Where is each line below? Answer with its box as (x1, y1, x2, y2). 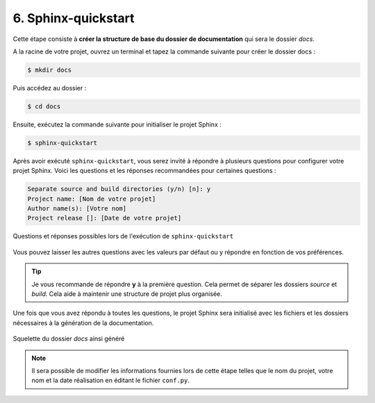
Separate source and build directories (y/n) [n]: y (27, 185, 211, 193)
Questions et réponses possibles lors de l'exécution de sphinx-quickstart (12, 232, 234, 240)
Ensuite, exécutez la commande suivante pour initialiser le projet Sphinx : (12, 120, 222, 129)
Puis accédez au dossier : (12, 83, 87, 92)
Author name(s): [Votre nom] (27, 205, 127, 212)
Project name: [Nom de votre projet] (27, 195, 156, 203)
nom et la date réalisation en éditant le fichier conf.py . (31, 376, 190, 385)
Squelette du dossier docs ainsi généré (12, 334, 125, 343)
